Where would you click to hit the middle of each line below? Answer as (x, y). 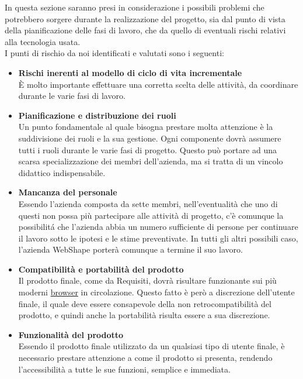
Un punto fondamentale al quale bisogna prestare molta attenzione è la (146, 127)
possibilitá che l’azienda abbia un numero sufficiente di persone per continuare (158, 227)
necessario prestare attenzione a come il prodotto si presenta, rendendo (145, 358)
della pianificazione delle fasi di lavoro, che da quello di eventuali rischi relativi (145, 30)
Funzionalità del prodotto (71, 334)
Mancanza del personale (68, 192)
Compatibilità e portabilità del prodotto (101, 269)
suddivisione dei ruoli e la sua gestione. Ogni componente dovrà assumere (150, 138)
